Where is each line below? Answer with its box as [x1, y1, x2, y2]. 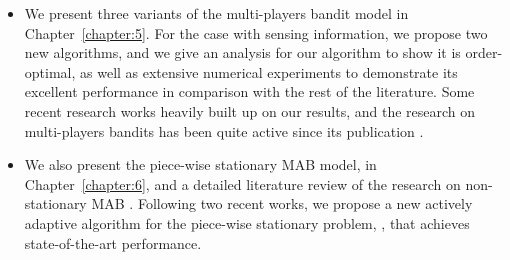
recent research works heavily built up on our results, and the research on [24, 100, 476, 121]
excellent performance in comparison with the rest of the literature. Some [24, 81, 475, 102]
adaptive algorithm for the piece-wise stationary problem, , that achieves [24, 212, 470, 233]
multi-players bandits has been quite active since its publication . [24, 120, 424, 141]
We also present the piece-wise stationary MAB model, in [24, 154, 377, 175]
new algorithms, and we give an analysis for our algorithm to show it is [24, 42, 461, 63]
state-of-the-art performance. [24, 232, 202, 253]
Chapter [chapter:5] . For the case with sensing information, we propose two [24, 22, 488, 43]
